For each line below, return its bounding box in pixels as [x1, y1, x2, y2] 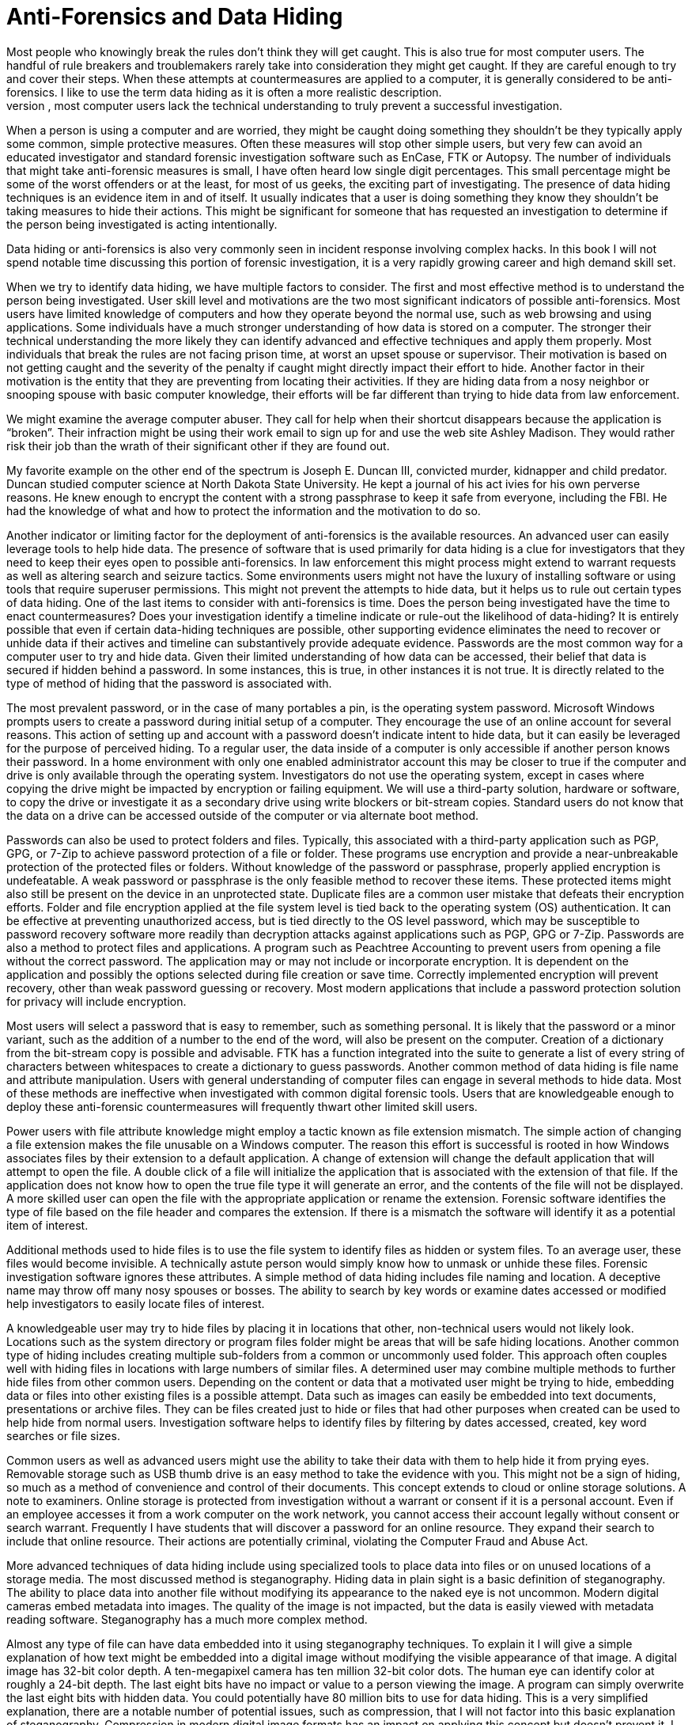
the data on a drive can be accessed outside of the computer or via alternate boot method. [6, 808, 479, 822]
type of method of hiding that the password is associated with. [6, 676, 332, 690]
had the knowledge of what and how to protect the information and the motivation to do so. [6, 503, 481, 517]
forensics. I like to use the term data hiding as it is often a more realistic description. [6, 85, 442, 99]
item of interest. [6, 1218, 89, 1232]
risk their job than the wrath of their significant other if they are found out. [6, 438, 390, 453]
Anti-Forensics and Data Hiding [6, 3, 343, 30]
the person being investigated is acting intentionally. [6, 217, 278, 231]
